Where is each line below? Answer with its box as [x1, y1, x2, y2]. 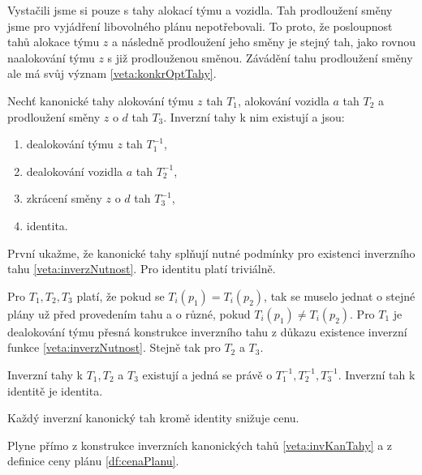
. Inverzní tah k [338, 366, 416, 383]
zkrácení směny [26, 190, 102, 207]
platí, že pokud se [76, 287, 165, 304]
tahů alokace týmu [7, 33, 100, 50]
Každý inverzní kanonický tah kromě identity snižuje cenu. [7, 409, 299, 426]
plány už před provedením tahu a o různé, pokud [7, 305, 251, 322]
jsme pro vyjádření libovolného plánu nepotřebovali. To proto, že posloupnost [7, 17, 393, 34]
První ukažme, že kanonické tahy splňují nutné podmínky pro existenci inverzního [7, 244, 416, 261]
